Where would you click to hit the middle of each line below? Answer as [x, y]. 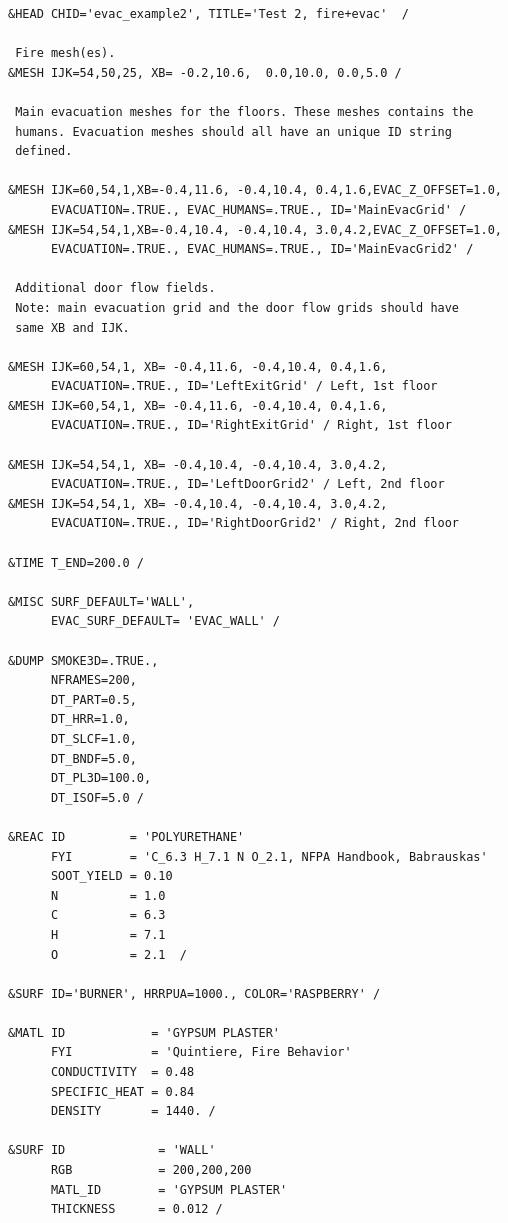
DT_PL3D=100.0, [101, 778]
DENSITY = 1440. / [133, 1111]
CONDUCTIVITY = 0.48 [122, 1072]
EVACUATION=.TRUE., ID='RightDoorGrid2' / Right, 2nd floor [255, 523]
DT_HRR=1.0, [90, 719]
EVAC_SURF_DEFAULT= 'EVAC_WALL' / [165, 621]
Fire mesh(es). [65, 53]
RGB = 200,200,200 [151, 1170]
